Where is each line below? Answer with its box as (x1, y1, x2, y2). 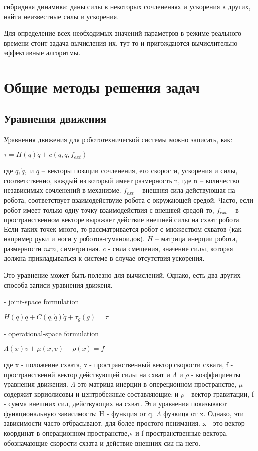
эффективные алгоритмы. (4, 47, 81, 58)
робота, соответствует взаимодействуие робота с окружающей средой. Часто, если (4, 194, 253, 205)
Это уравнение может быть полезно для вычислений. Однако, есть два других (4, 270, 241, 280)
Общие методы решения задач (4, 77, 200, 97)
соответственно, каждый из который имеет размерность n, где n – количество (4, 175, 239, 185)
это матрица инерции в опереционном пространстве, (77, 379, 237, 389)
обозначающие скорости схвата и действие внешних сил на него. (4, 437, 201, 448)
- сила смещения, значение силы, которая (108, 243, 233, 253)
